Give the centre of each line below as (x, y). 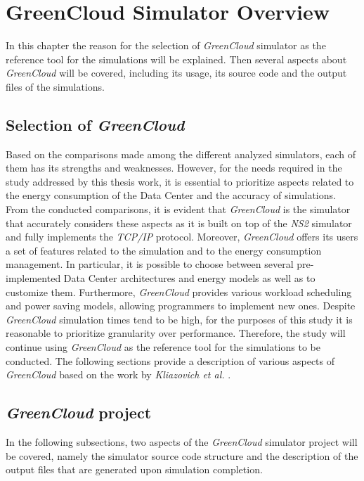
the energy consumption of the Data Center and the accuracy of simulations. (171, 195)
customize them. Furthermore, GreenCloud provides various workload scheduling (179, 291)
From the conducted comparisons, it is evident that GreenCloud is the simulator (178, 209)
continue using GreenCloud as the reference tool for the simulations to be (163, 347)
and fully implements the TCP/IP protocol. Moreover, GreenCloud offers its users (182, 237)
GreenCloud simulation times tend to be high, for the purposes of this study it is (179, 319)
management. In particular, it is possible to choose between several (150, 264)
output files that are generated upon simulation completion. (134, 469)
